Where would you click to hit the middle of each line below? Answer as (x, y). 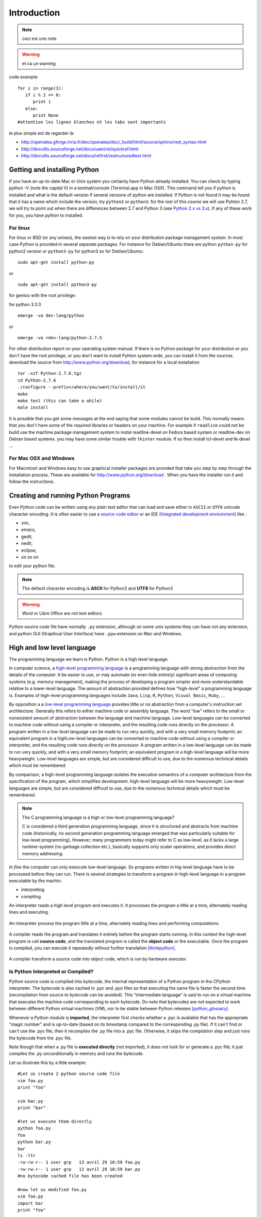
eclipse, (29, 550)
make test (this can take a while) (60, 401)
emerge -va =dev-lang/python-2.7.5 (60, 338)
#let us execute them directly (55, 1121)
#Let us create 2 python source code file (69, 1074)
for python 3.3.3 (25, 304)
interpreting (33, 890)
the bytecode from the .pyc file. (41, 1038)
